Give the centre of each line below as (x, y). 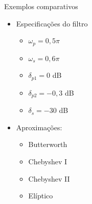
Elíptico (41, 196)
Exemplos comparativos (41, 6)
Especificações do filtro (52, 23)
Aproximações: (39, 127)
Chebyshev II (49, 178)
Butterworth (48, 144)
